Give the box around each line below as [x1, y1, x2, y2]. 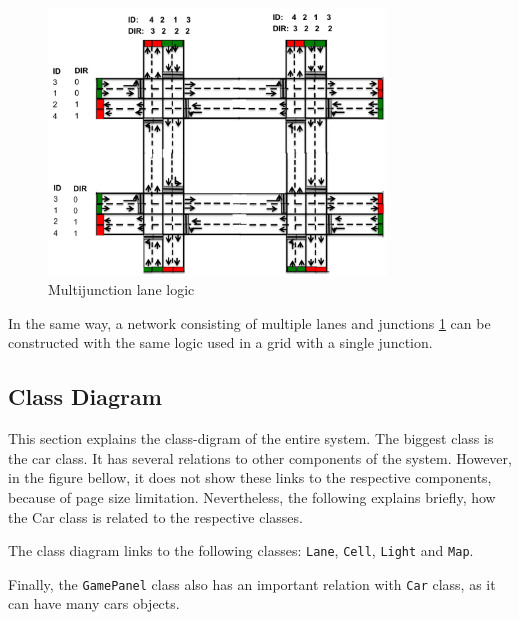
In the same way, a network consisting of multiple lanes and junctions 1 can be [8, 312, 491, 333]
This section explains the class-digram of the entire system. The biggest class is [8, 428, 494, 449]
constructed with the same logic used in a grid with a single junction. [8, 332, 433, 353]
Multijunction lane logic [48, 279, 195, 300]
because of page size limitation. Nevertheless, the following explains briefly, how [8, 486, 496, 507]
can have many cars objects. [8, 593, 180, 614]
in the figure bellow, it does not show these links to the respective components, [8, 467, 492, 488]
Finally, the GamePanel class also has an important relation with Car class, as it [8, 573, 496, 594]
